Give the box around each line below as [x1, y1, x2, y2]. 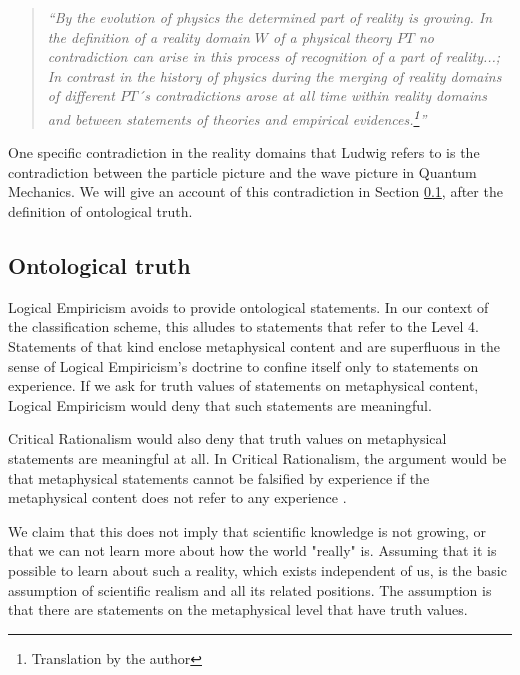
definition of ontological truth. [8, 201, 193, 221]
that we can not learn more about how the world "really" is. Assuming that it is [8, 540, 497, 561]
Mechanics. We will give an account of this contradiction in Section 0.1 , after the [8, 181, 503, 202]
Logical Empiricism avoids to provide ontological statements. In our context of [8, 296, 489, 317]
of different [47, 85, 115, 106]
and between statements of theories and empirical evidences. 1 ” [47, 105, 427, 129]
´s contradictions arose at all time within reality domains [137, 85, 487, 106]
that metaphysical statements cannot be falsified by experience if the [8, 467, 430, 488]
